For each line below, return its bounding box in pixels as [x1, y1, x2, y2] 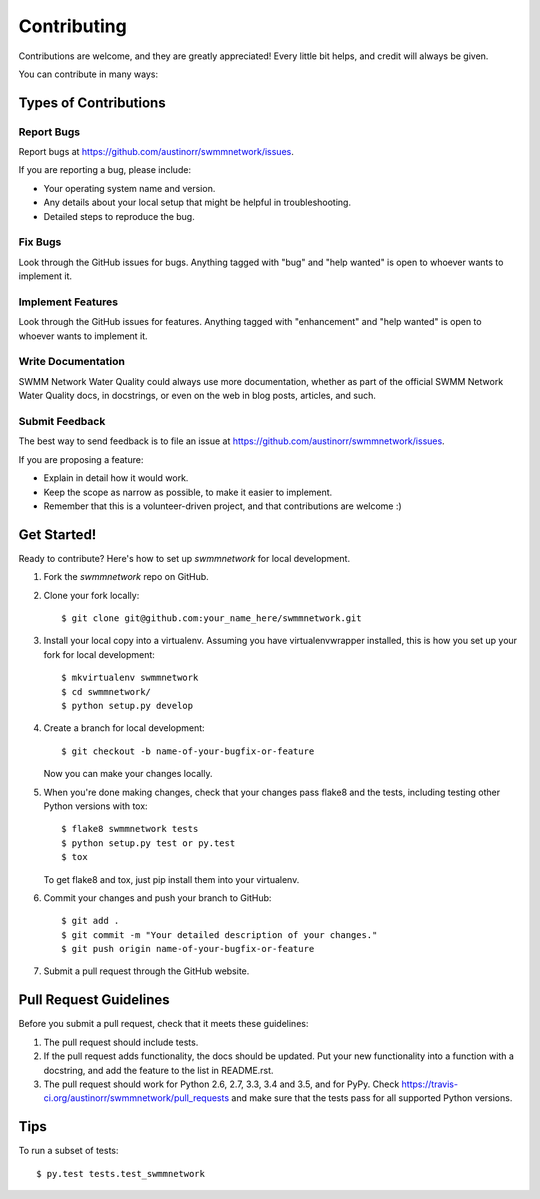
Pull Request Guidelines [18, 991, 170, 1009]
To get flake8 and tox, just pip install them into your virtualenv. [43, 873, 300, 885]
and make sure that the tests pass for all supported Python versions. [231, 1092, 513, 1104]
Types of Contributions [18, 94, 166, 111]
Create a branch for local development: [43, 722, 205, 734]
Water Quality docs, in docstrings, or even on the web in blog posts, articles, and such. [18, 390, 377, 402]
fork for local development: [43, 648, 155, 660]
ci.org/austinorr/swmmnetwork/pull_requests [43, 1092, 230, 1104]
